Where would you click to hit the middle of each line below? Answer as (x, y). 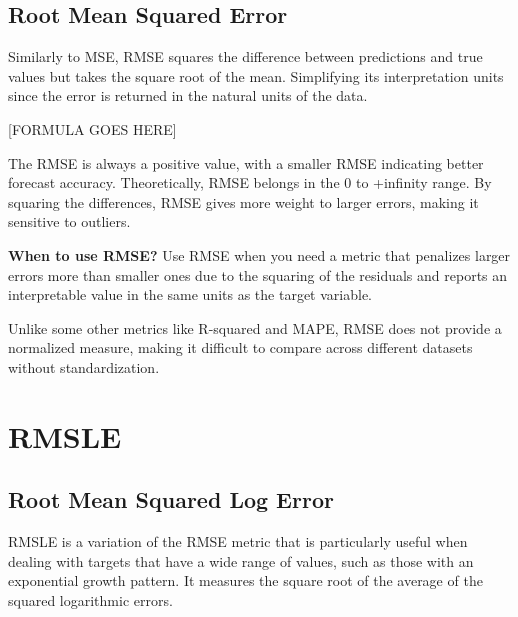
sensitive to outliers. (69, 221)
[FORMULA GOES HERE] (92, 128)
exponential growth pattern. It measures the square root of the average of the (245, 580)
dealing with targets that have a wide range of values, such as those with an (241, 560)
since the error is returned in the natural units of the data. (188, 95)
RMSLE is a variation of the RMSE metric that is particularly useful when (238, 541)
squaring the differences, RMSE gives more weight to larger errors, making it (243, 201)
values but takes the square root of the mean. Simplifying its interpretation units (256, 75)
